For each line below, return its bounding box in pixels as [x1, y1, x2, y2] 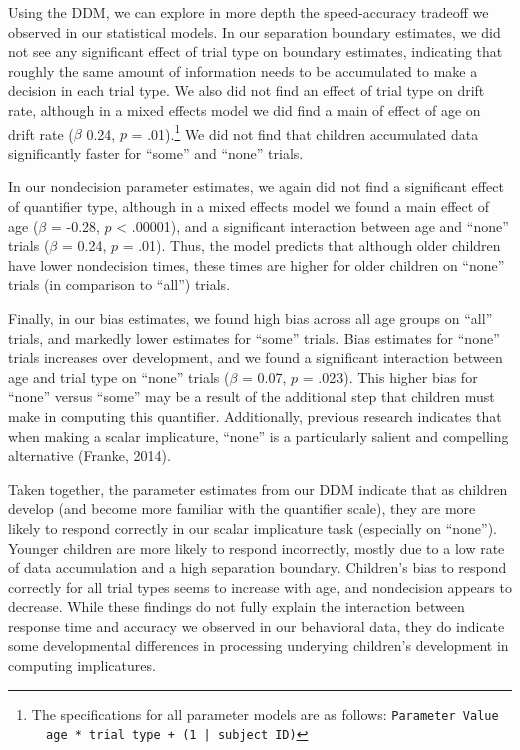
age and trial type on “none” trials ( [8, 366, 230, 387]
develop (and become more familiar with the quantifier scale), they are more [8, 498, 476, 519]
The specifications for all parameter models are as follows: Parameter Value [31, 703, 499, 724]
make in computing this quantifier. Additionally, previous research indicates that [8, 405, 502, 426]
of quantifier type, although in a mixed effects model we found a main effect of [8, 196, 490, 216]
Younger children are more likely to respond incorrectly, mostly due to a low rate [8, 537, 505, 558]
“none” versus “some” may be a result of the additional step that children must [8, 386, 495, 407]
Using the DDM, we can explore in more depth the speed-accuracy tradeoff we [8, 2, 489, 22]
